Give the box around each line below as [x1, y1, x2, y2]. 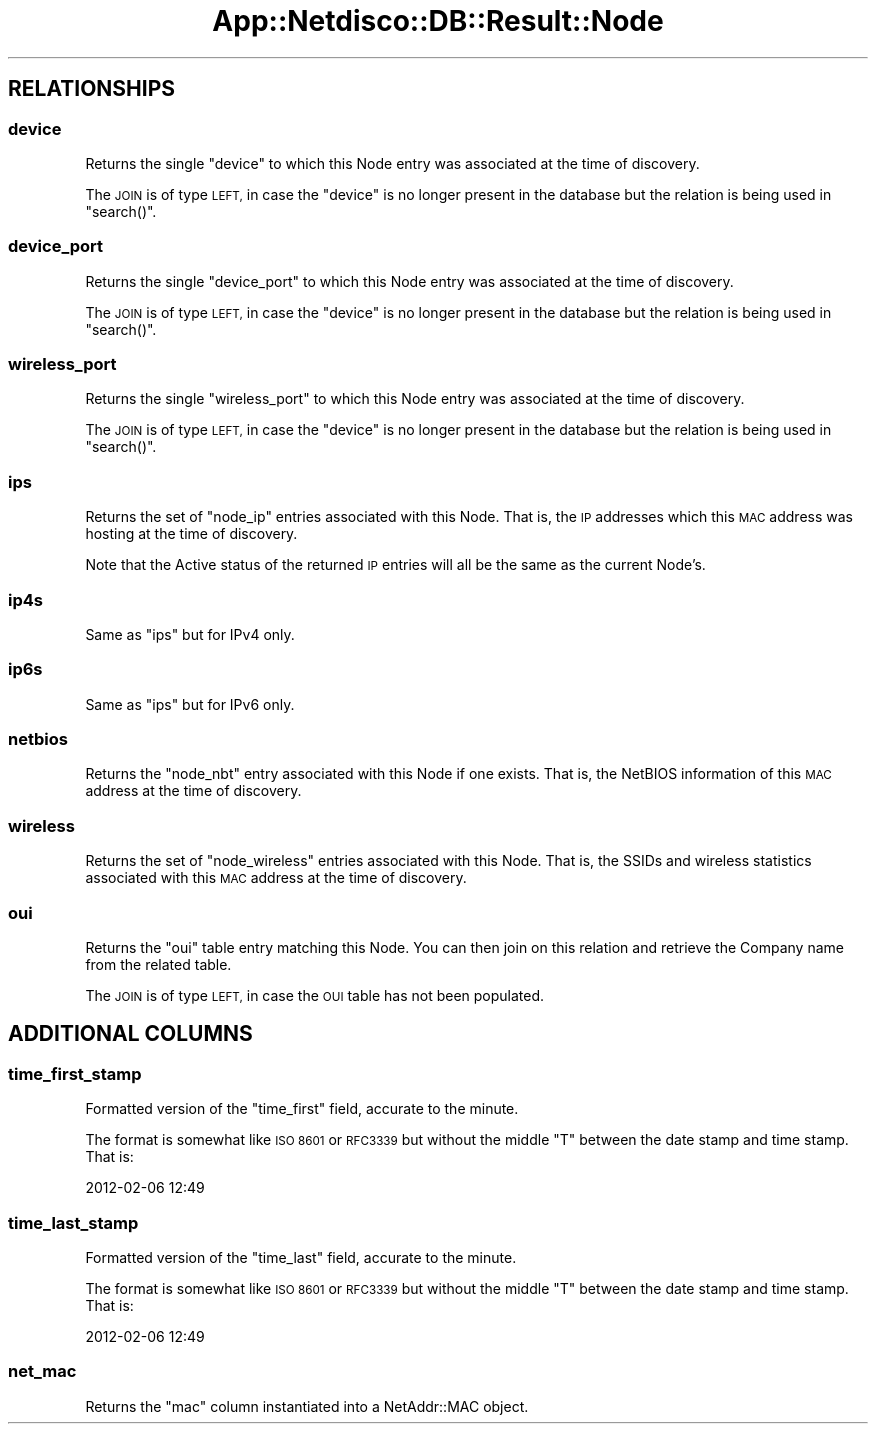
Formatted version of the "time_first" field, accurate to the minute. [85, 1100, 519, 1118]
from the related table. [85, 955, 232, 973]
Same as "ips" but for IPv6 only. [85, 695, 295, 713]
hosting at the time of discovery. [85, 525, 298, 543]
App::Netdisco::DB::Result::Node [212, 4, 664, 38]
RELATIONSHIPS [8, 76, 176, 102]
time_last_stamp [8, 1212, 139, 1233]
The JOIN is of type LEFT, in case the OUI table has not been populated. [85, 986, 545, 1004]
